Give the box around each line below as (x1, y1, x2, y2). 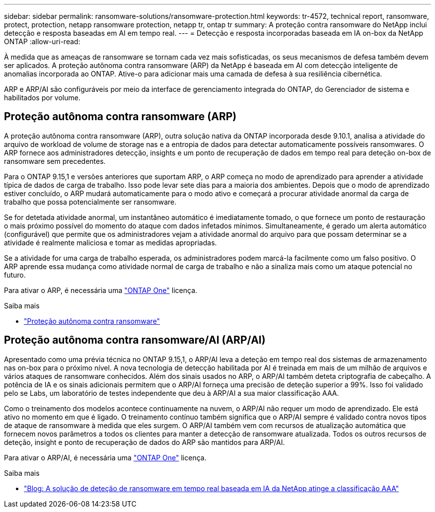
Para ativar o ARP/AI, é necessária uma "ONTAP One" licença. (4, 453, 207, 462)
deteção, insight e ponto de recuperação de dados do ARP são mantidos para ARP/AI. (4, 438, 285, 446)
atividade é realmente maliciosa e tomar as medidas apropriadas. (4, 238, 217, 247)
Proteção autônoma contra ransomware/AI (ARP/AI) (4, 334, 266, 347)
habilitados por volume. (4, 93, 80, 102)
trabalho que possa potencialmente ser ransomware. (4, 197, 177, 206)
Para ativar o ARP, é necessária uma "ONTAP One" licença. (4, 286, 198, 294)
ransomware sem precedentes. (4, 156, 106, 165)
